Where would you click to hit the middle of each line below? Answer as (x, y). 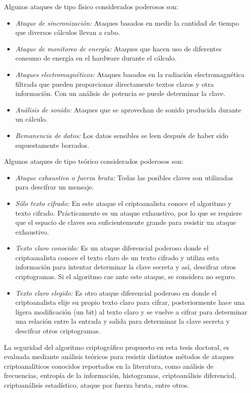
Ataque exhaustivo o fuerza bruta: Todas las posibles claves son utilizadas (124, 177)
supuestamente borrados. (52, 145)
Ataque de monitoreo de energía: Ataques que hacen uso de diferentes (118, 48)
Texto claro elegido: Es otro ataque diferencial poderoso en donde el (116, 292)
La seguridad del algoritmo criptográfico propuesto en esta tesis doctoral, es (117, 347)
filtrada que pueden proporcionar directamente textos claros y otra (115, 84)
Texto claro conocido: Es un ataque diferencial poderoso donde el (112, 248)
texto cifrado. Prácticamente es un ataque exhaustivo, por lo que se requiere (129, 212)
